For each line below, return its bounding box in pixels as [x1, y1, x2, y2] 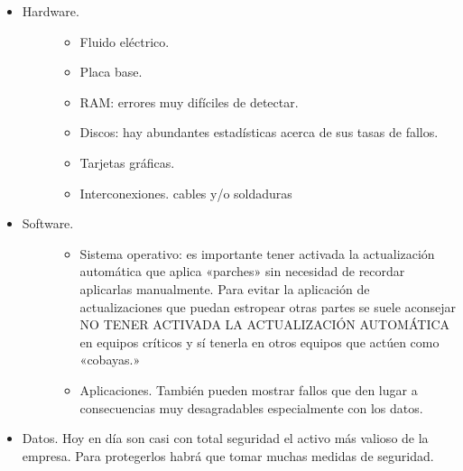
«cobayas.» [79, 350, 141, 369]
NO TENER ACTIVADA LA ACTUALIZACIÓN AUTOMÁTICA [79, 315, 450, 334]
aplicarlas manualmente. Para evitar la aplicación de [79, 279, 370, 298]
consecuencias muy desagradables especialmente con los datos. [79, 398, 423, 417]
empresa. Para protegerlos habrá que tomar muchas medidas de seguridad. [22, 446, 434, 465]
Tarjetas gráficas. [79, 152, 175, 171]
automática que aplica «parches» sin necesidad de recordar [79, 262, 405, 281]
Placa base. [79, 62, 143, 81]
